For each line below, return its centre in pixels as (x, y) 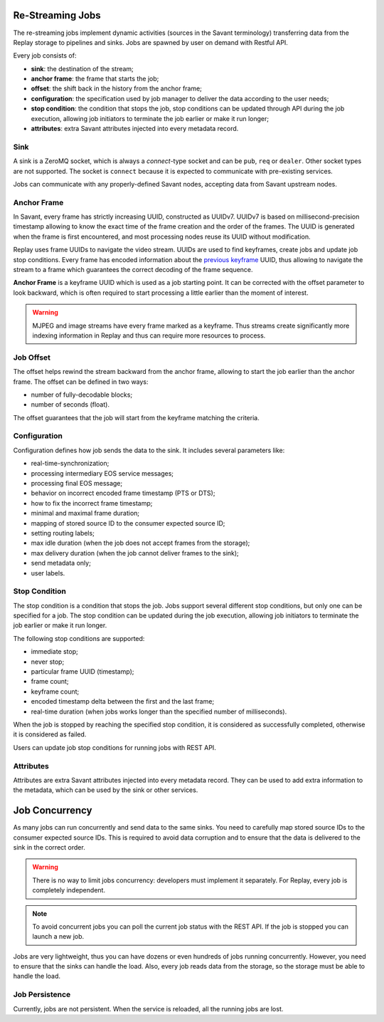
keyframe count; (55, 692)
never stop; (48, 662)
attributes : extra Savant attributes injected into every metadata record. (135, 129)
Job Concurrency (53, 811)
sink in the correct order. (49, 847)
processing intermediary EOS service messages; (102, 473)
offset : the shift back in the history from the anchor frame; (117, 88)
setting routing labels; (63, 533)
